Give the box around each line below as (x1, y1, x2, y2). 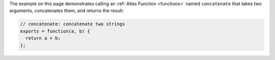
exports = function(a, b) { (20, 28, 90, 34)
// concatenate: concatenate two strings (20, 21, 125, 27)
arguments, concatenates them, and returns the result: (9, 8, 124, 14)
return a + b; (25, 35, 61, 41)
